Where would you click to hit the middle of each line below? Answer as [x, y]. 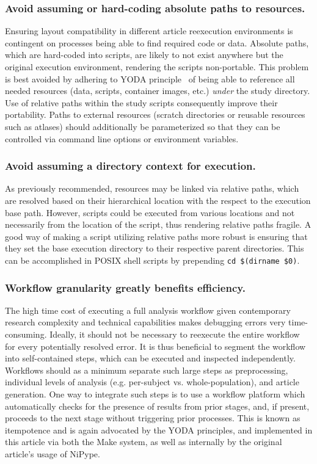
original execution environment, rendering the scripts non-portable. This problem [157, 67]
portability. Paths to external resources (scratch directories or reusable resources [155, 114]
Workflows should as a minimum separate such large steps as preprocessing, [147, 370]
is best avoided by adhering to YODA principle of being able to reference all [150, 78]
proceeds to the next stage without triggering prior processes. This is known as [153, 418]
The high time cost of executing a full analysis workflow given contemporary [148, 310]
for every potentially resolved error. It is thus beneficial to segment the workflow [155, 346]
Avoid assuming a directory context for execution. [130, 166]
